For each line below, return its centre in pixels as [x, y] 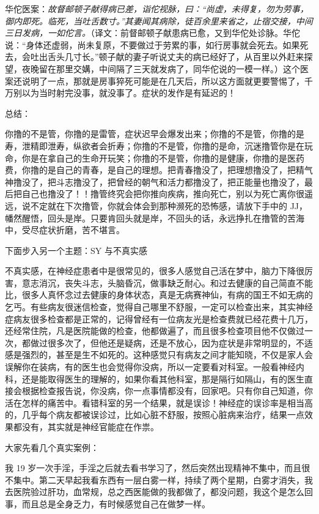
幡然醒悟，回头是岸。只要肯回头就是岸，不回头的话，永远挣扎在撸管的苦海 [155, 218]
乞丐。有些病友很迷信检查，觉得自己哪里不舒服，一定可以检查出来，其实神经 [159, 307]
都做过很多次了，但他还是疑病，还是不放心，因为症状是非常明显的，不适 [167, 342]
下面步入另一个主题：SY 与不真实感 [76, 250]
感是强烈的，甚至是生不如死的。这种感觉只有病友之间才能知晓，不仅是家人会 [159, 355]
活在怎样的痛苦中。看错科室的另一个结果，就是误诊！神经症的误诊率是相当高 [159, 402]
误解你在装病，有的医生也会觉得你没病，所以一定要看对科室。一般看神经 [150, 367]
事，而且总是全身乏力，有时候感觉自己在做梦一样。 [108, 503]
